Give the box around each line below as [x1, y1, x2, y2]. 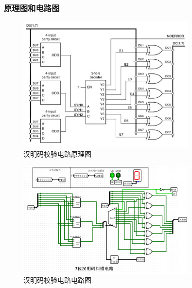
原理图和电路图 [4, 1, 60, 14]
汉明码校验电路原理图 [23, 149, 91, 159]
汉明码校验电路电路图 [23, 275, 91, 285]
